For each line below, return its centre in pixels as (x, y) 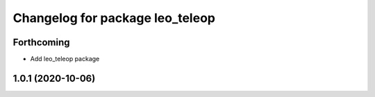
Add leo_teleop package (65, 59)
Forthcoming (41, 42)
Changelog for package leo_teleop (114, 18)
